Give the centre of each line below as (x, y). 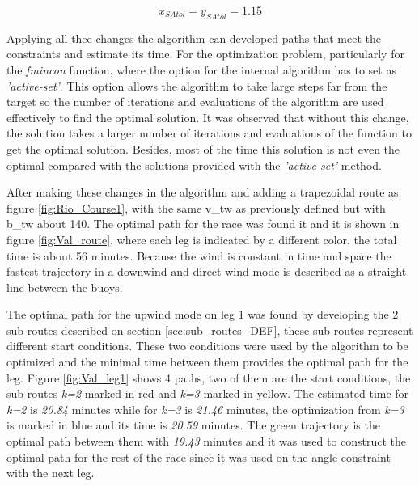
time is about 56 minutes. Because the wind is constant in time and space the (199, 255)
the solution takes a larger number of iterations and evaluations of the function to (209, 133)
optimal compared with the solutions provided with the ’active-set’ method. (194, 165)
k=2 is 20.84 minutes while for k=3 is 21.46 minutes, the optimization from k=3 (205, 409)
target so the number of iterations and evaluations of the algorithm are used (195, 101)
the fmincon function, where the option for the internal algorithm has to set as (201, 69)
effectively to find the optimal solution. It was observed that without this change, (208, 117)
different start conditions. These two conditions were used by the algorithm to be (207, 346)
